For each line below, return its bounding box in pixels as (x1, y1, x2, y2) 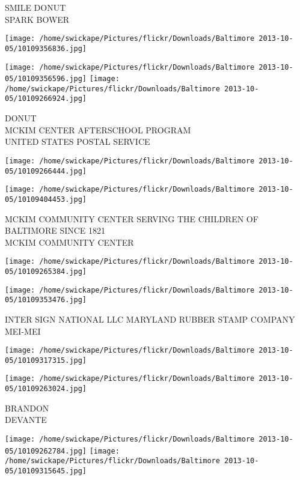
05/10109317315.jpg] (5, 356, 87, 365)
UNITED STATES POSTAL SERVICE (5, 135, 150, 148)
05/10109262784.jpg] (5, 446, 87, 455)
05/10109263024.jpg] (5, 384, 87, 393)
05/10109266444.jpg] (5, 166, 87, 175)
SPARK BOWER (5, 13, 70, 25)
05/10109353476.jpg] (5, 296, 87, 305)
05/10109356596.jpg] (5, 74, 87, 84)
